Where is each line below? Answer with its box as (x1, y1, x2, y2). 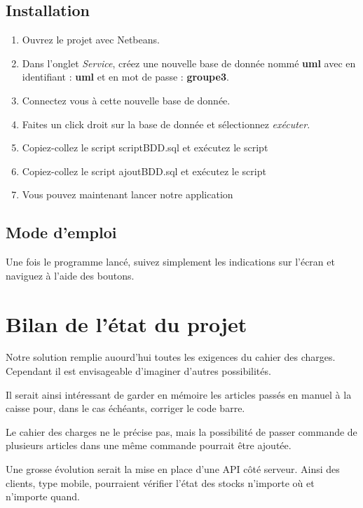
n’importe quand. (6, 489, 80, 504)
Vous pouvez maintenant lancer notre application (22, 187, 233, 202)
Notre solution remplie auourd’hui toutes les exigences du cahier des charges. (6, 350, 336, 364)
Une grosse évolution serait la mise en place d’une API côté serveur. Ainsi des (6, 462, 340, 476)
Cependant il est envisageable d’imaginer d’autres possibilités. (6, 364, 271, 378)
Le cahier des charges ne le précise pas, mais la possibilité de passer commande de (6, 424, 357, 439)
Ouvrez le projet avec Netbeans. (22, 32, 160, 47)
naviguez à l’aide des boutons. (6, 268, 135, 282)
